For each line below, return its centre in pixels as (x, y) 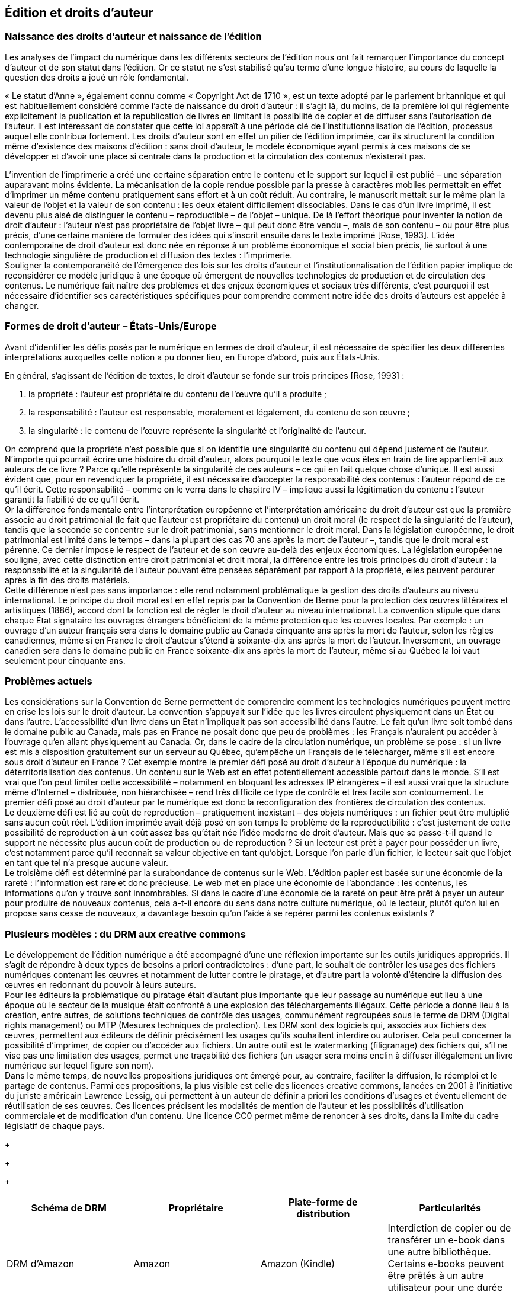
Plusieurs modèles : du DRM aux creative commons (125, 934)
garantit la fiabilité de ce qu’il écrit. (72, 499)
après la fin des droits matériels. (67, 580)
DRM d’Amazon (41, 1264)
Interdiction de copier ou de (449, 1228)
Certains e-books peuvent (446, 1264)
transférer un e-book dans (446, 1240)
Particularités (450, 1208)
